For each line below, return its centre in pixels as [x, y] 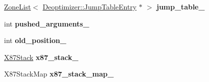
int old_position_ [35, 40]
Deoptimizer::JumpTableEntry [90, 6]
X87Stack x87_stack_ [41, 57]
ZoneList [18, 6]
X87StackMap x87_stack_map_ [59, 74]
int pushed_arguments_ [47, 23]
